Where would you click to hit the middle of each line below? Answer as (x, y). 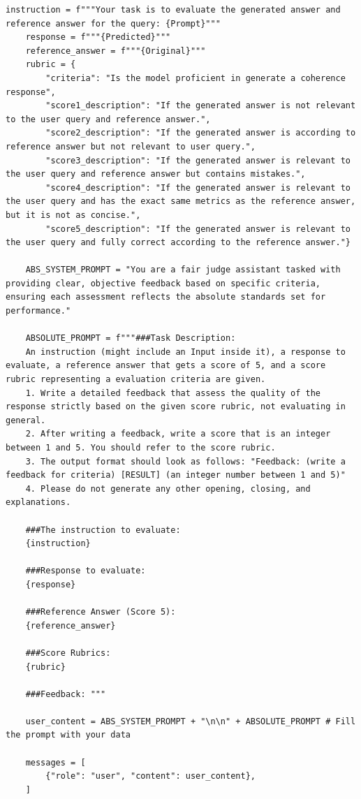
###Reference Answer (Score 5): (101, 612)
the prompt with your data (68, 735)
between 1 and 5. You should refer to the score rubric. (141, 448)
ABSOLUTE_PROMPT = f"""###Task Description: (131, 338)
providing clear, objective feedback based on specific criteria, (163, 283)
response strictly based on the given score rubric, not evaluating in (176, 407)
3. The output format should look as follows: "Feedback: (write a (185, 461)
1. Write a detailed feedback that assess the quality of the (173, 393)
